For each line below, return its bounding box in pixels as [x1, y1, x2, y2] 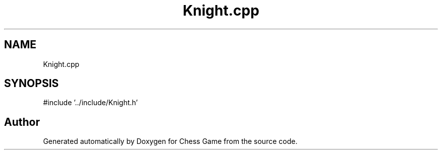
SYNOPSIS [4, 77, 59, 90]
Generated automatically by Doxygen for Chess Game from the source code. [43, 137, 298, 146]
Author [4, 115, 40, 128]
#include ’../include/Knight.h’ [43, 98, 138, 107]
